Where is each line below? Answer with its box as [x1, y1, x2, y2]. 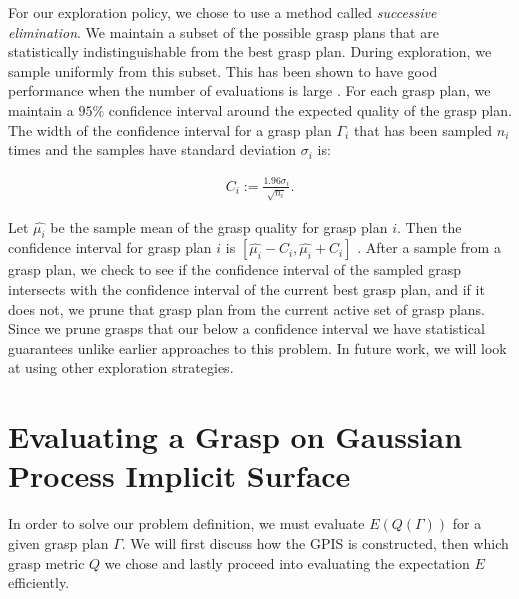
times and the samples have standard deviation [8, 139, 297, 160]
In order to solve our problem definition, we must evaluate [8, 513, 365, 534]
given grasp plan [8, 532, 109, 553]
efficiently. [8, 572, 70, 593]
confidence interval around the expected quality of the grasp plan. [108, 99, 512, 120]
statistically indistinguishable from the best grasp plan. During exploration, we [8, 41, 492, 62]
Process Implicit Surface [8, 455, 351, 496]
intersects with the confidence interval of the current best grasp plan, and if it [8, 279, 485, 300]
